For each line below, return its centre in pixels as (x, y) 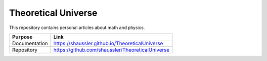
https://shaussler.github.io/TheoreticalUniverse (108, 43)
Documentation (30, 43)
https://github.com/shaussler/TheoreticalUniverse (112, 50)
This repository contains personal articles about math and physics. (77, 28)
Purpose (22, 37)
